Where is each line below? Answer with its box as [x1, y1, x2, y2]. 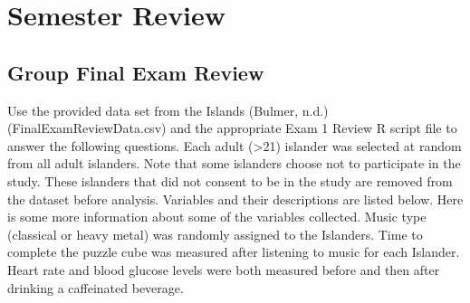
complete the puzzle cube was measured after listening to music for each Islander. [7, 242, 460, 261]
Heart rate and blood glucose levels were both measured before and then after [7, 260, 440, 279]
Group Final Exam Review [7, 58, 264, 86]
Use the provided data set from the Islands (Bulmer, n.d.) [7, 100, 329, 119]
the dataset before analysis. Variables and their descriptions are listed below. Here [7, 189, 464, 208]
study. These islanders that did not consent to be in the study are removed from [7, 171, 453, 190]
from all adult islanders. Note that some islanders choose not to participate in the [7, 154, 461, 173]
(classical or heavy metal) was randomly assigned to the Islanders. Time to [7, 224, 423, 243]
